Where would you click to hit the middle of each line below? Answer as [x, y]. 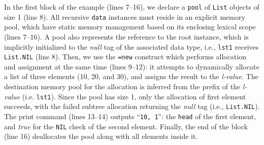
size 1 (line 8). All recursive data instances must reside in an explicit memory [125, 16]
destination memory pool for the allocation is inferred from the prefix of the [122, 86]
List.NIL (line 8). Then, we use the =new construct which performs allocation [125, 57]
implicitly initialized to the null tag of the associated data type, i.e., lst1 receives [131, 46]
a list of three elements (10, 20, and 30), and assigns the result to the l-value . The [131, 76]
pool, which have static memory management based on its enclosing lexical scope [130, 27]
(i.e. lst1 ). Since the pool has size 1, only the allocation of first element [134, 96]
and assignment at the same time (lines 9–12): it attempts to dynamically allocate [132, 66]
